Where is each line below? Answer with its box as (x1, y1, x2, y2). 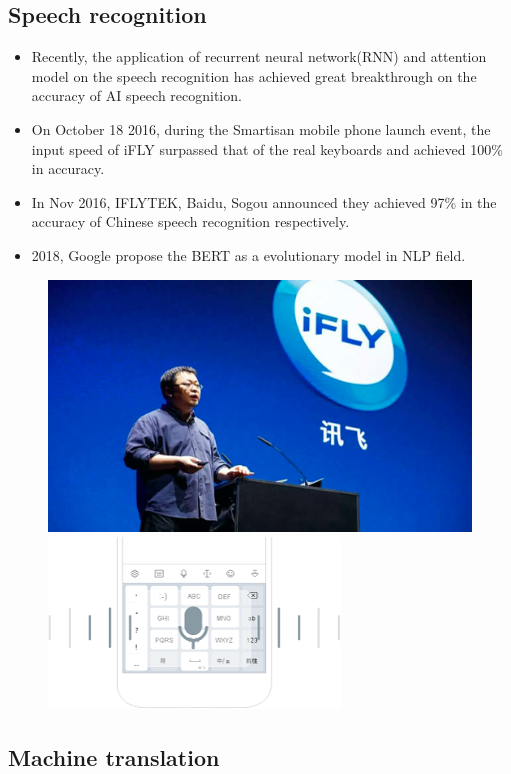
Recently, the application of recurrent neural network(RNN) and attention (31, 46, 487, 67)
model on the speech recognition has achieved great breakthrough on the (31, 65, 477, 86)
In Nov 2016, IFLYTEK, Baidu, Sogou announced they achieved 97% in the (31, 191, 497, 212)
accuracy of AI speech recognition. (31, 85, 242, 106)
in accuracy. (31, 158, 105, 179)
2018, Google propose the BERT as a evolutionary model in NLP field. (31, 244, 466, 265)
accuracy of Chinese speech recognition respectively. (31, 211, 350, 232)
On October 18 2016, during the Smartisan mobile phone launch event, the (31, 118, 491, 139)
